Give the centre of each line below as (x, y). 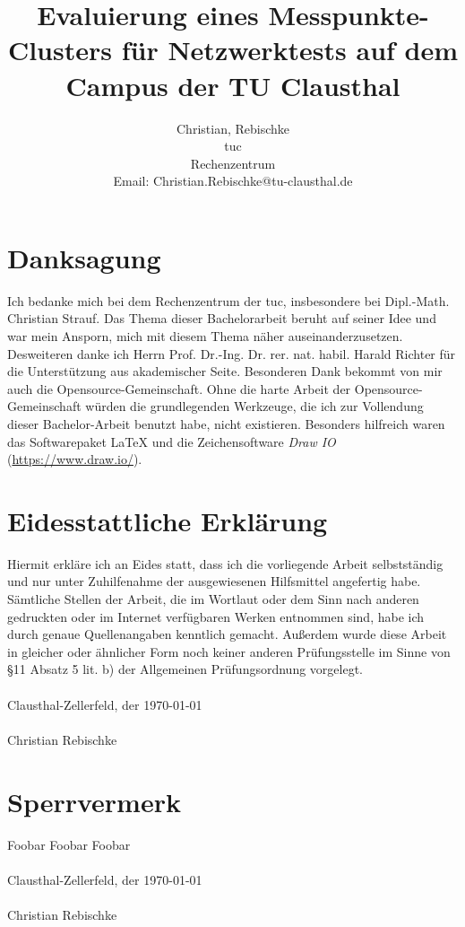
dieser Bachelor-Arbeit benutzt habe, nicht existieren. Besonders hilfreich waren (226, 423)
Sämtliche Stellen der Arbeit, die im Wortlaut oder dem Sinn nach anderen (213, 599)
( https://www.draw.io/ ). (75, 459)
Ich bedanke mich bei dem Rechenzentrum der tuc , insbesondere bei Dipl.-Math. (228, 300)
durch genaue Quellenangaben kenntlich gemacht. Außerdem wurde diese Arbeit (227, 634)
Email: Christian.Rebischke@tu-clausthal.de (233, 181)
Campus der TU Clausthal (233, 85)
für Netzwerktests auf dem (290, 50)
